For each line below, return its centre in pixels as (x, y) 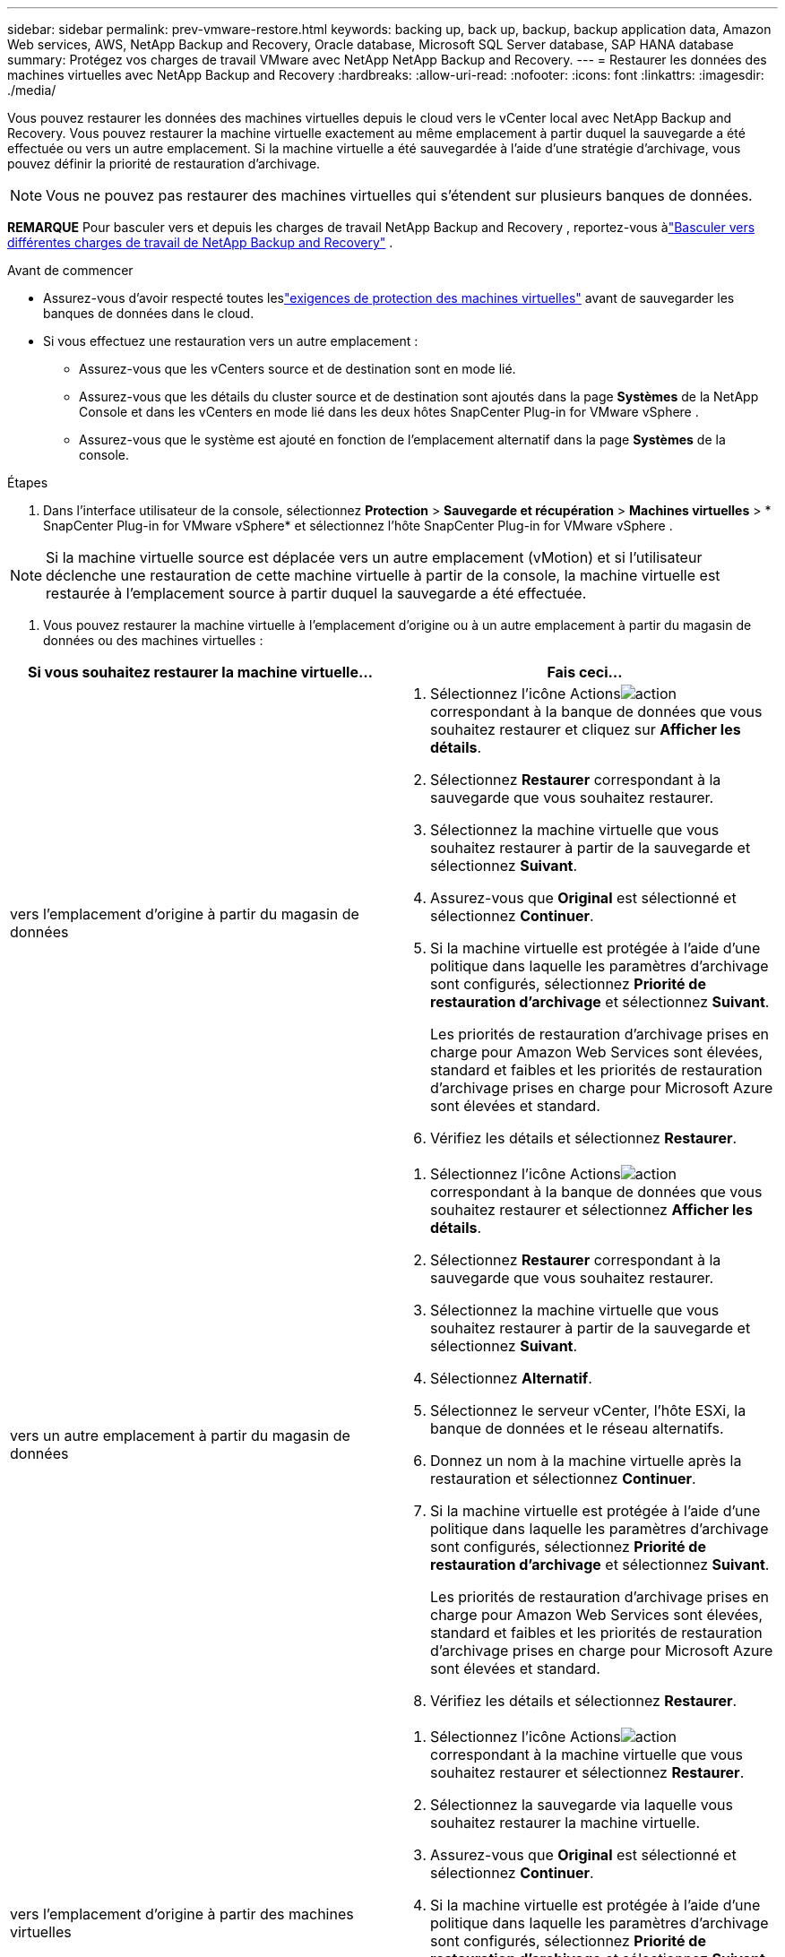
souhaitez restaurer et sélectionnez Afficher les (591, 1210)
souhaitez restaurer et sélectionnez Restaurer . (587, 1772)
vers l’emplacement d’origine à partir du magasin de (185, 914)
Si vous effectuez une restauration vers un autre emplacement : (231, 341)
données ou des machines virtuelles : (153, 640)
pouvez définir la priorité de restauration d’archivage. (164, 164)
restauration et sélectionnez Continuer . (563, 1479)
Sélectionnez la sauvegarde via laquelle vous (582, 1805)
